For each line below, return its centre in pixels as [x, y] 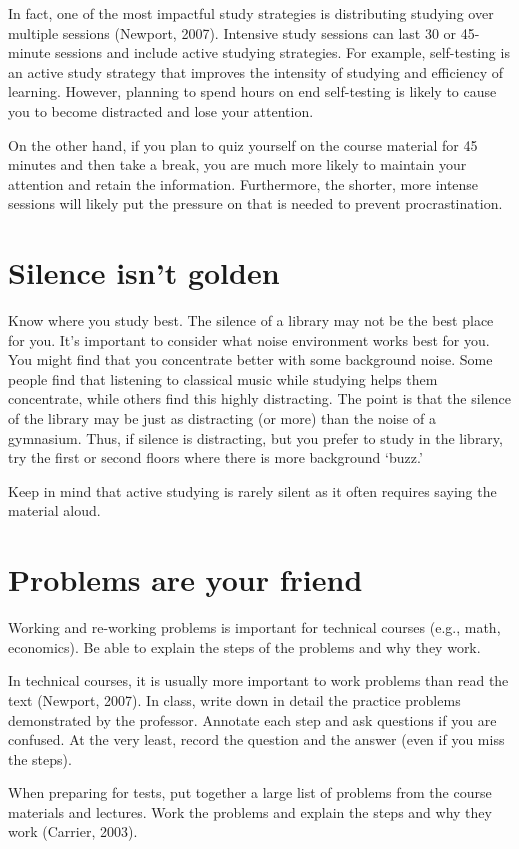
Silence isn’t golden [144, 272]
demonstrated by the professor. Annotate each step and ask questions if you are [252, 719]
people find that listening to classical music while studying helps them [223, 378]
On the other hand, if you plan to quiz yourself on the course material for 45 [243, 144]
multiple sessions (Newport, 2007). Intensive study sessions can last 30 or [232, 32]
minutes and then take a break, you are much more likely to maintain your [237, 164]
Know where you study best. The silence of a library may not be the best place [251, 320]
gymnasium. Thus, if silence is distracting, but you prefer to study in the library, [255, 437]
